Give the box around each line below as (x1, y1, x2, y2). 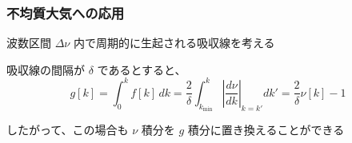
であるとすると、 (97, 61, 186, 77)
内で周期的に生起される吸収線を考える (73, 34, 275, 51)
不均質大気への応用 (6, 2, 125, 22)
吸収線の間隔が (6, 61, 85, 77)
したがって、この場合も (6, 121, 129, 138)
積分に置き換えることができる (187, 121, 345, 138)
